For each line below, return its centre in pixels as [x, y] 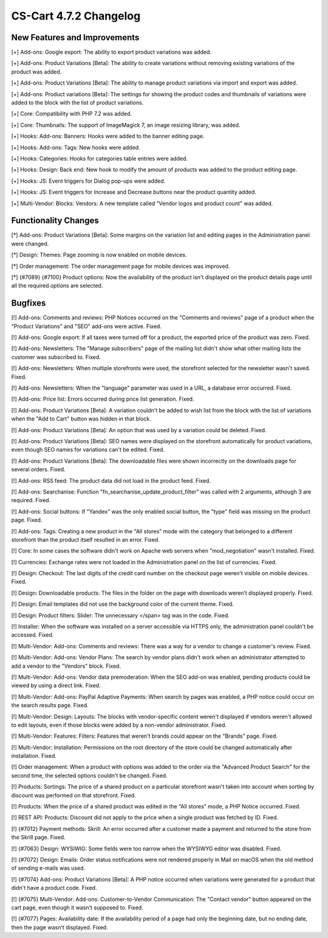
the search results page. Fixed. [50, 705]
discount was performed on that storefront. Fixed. [73, 795]
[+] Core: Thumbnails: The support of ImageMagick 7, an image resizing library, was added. [126, 125]
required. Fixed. [31, 500]
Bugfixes [29, 303]
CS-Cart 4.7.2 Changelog [76, 16]
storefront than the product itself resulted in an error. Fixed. [86, 539]
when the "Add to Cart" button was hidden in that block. [81, 419]
